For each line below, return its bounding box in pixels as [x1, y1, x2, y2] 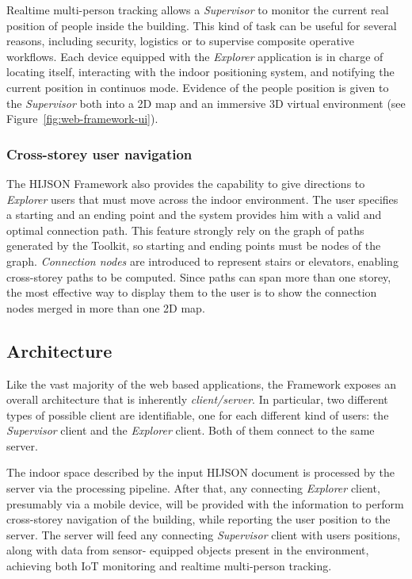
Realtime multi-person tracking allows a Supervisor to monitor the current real [6, 2, 389, 17]
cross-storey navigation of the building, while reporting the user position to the [6, 511, 391, 527]
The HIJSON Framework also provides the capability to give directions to [6, 174, 365, 191]
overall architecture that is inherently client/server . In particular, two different [6, 391, 388, 408]
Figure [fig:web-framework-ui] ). [6, 110, 158, 127]
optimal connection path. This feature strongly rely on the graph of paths [6, 221, 364, 238]
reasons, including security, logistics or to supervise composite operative [6, 33, 355, 49]
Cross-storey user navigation [6, 144, 193, 163]
